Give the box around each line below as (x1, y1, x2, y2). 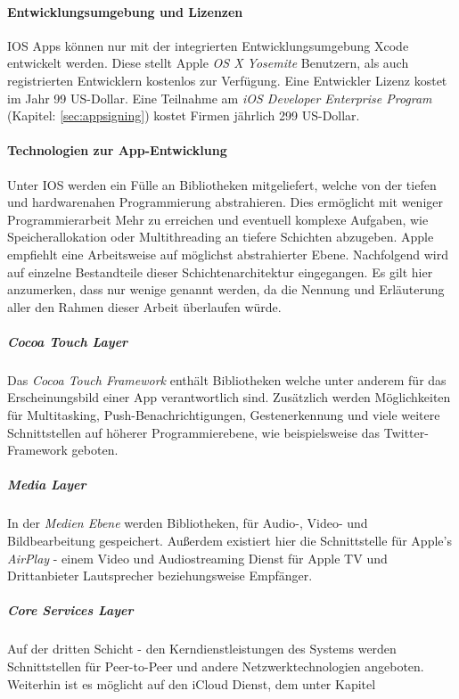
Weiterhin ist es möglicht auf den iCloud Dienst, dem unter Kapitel (7, 674, 376, 693)
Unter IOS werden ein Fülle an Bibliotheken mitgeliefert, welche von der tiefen (7, 175, 437, 193)
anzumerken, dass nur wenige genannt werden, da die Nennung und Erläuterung (7, 280, 445, 299)
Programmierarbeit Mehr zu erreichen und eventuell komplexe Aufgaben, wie (7, 210, 429, 228)
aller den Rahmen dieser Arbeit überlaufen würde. (7, 297, 282, 316)
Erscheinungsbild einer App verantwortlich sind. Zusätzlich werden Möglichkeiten (7, 388, 451, 407)
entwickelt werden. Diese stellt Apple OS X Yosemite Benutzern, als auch (7, 53, 409, 72)
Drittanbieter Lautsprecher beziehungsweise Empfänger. (7, 566, 313, 585)
